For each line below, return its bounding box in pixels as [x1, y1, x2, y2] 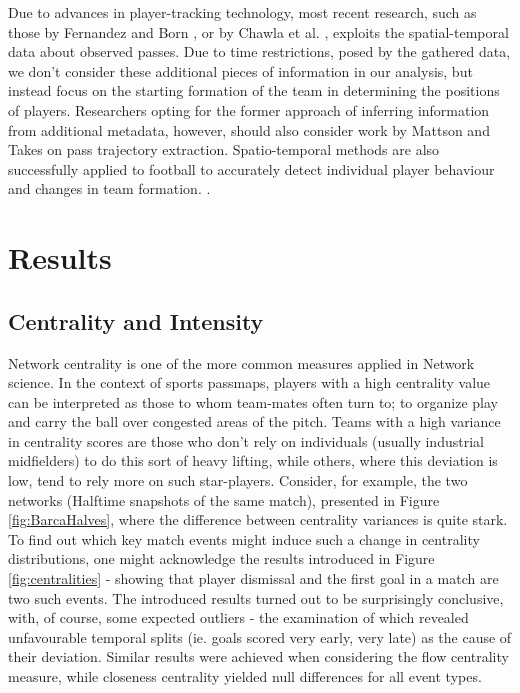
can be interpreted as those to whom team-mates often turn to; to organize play [8, 391, 498, 412]
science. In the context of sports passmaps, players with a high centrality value [8, 372, 491, 393]
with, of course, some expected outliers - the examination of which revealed [8, 607, 469, 628]
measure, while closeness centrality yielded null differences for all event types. [8, 666, 482, 687]
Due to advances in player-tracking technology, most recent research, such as [8, 2, 477, 22]
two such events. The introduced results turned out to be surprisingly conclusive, [8, 587, 504, 608]
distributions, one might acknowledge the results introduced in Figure [8, 548, 435, 569]
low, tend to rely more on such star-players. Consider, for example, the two [8, 470, 468, 491]
